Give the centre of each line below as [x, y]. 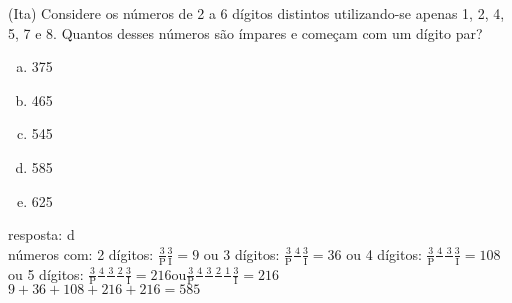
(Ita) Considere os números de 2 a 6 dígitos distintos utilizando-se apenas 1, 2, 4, [256, 13]
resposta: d [41, 234]
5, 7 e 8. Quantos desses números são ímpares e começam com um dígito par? [245, 32]
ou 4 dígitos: [384, 253]
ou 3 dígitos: [241, 253]
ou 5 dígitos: [46, 273]
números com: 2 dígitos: [81, 253]
